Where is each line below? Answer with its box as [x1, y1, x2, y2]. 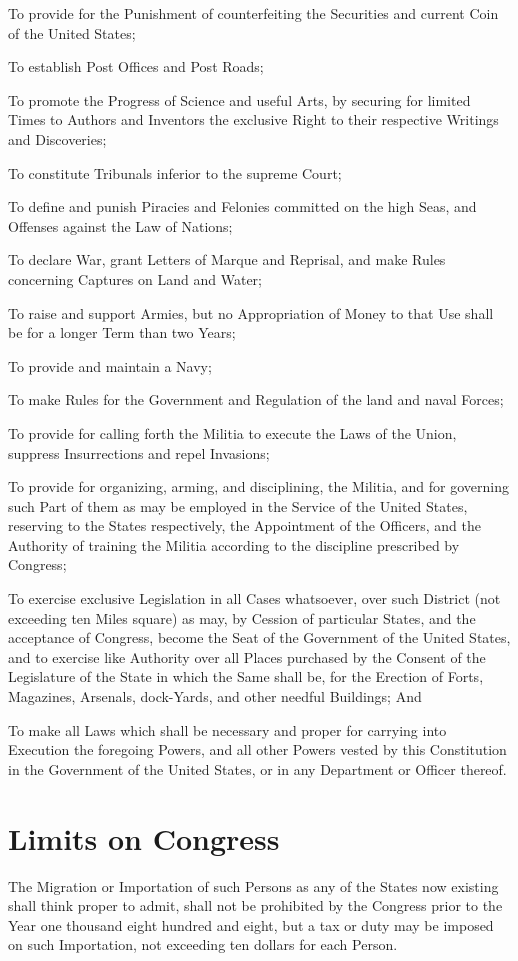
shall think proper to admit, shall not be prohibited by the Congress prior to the [8, 895, 503, 916]
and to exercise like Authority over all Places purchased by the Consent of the [8, 646, 486, 667]
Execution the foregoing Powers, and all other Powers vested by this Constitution [8, 739, 507, 760]
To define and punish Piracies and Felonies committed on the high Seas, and [8, 196, 477, 217]
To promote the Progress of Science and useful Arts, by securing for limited [8, 89, 471, 110]
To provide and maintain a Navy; [8, 355, 212, 376]
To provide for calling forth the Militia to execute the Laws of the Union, [8, 422, 457, 443]
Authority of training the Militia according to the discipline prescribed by [8, 534, 460, 555]
